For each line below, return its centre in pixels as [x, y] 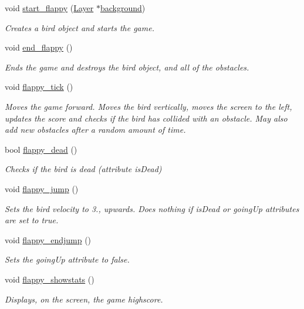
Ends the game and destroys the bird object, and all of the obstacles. [127, 67]
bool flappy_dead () [41, 149]
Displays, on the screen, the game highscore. [84, 299]
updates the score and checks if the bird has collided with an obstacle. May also [146, 118]
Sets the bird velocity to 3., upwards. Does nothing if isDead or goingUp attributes [152, 208]
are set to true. [32, 220]
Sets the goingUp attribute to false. [67, 259]
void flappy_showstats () [50, 279]
